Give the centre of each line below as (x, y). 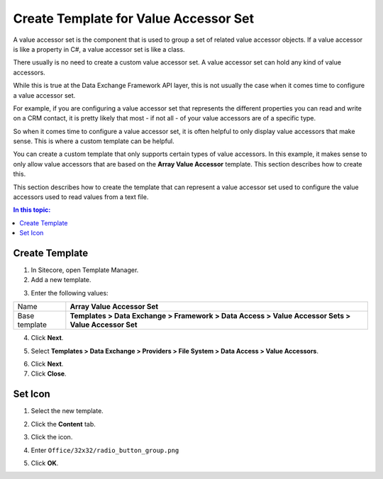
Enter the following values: (70, 293)
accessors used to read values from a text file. (81, 197)
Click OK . (45, 463)
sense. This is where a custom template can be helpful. (94, 141)
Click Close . (49, 374)
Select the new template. (67, 411)
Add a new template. (61, 280)
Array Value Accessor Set (114, 307)
